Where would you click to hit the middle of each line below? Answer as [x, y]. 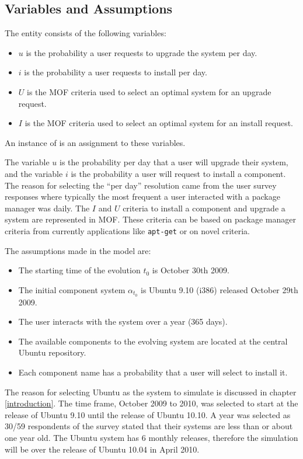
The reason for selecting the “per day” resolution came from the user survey [141, 185]
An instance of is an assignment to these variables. [95, 142]
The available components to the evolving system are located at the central [153, 341]
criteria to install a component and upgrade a [204, 208]
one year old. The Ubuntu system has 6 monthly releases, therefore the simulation [151, 437]
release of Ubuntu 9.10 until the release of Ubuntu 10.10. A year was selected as [148, 414]
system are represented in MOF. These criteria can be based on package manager [150, 219]
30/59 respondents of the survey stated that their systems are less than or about [149, 426]
